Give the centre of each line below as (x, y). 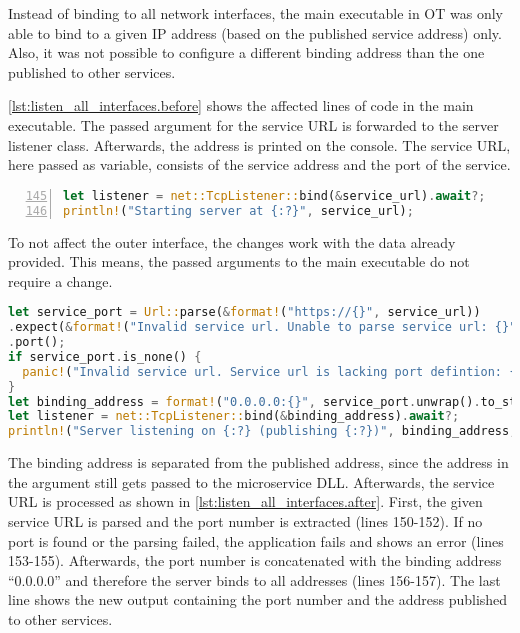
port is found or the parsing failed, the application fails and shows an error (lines (256, 540)
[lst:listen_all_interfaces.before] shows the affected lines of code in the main (241, 105)
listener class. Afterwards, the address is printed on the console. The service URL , (259, 144)
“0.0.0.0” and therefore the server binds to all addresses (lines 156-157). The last (254, 579)
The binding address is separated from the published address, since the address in (258, 462)
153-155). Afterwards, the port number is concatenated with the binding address (255, 560)
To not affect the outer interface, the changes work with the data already (232, 241)
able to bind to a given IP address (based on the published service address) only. (255, 32)
